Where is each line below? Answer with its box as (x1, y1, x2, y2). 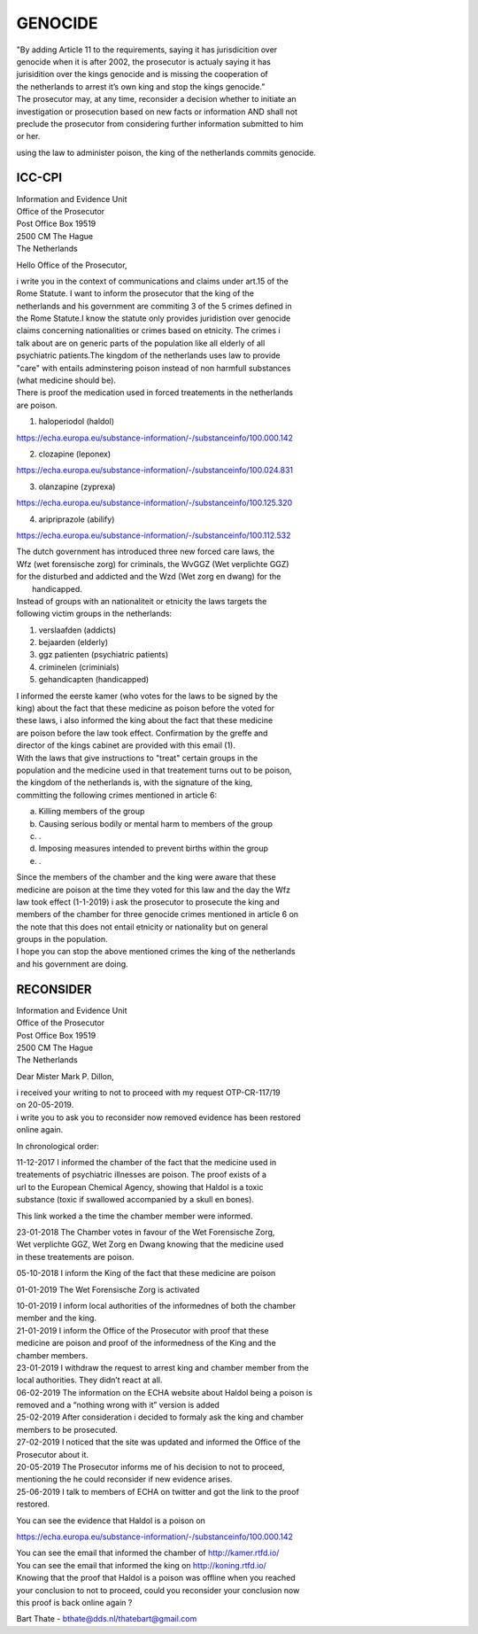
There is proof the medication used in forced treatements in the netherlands (16, 387, 294, 398)
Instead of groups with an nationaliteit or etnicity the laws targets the (16, 595, 267, 606)
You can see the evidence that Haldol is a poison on (16, 1515, 205, 1526)
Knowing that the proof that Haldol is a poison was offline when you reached (16, 1573, 296, 1583)
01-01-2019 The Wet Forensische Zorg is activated (16, 1284, 200, 1295)
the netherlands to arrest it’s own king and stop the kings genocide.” (16, 81, 266, 92)
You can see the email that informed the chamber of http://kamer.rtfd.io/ (16, 1547, 280, 1559)
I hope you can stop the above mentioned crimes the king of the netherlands (16, 946, 296, 957)
